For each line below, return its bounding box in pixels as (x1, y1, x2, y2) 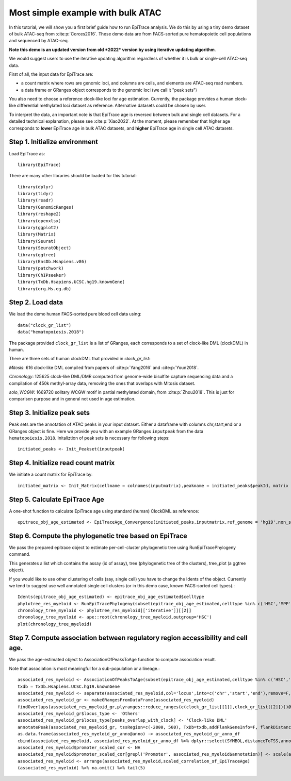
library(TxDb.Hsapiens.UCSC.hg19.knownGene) (17, 279, 126, 285)
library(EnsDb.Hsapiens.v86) (17, 259, 87, 264)
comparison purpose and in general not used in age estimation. (9, 396, 136, 402)
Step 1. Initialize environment (9, 138, 98, 146)
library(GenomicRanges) (17, 204, 74, 210)
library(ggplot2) (17, 225, 59, 231)
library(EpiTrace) (17, 162, 62, 167)
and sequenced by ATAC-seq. (9, 38, 69, 44)
